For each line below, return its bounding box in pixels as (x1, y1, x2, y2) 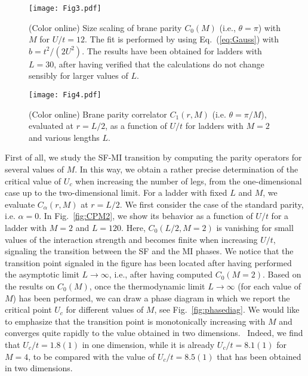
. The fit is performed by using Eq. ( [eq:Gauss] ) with (84, 33, 279, 45)
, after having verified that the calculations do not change (54, 57, 264, 70)
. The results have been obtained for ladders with (82, 44, 262, 57)
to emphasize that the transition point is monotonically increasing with (5, 315, 266, 327)
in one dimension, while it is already (82, 338, 215, 350)
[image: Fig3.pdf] (29, 4, 101, 13)
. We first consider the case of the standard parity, (119, 198, 304, 210)
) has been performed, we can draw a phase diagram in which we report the (13, 291, 290, 304)
